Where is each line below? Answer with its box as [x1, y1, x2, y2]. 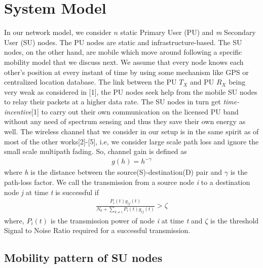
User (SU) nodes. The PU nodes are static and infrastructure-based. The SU [4, 36, 242, 47]
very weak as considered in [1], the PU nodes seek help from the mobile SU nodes [4, 86, 257, 97]
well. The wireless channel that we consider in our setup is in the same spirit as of [4, 126, 259, 137]
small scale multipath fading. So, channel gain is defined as [4, 146, 187, 157]
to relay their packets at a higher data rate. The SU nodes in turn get [4, 96, 221, 107]
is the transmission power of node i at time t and [50, 215, 203, 225]
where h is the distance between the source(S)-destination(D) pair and [4, 167, 222, 177]
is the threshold [210, 215, 259, 225]
